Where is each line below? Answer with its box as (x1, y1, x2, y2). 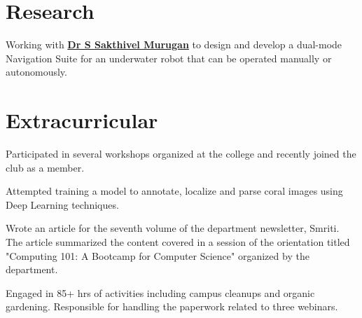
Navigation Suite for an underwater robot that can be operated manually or (6, 50, 332, 65)
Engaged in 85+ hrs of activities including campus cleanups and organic (6, 285, 315, 300)
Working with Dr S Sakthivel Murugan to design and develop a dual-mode (6, 37, 342, 52)
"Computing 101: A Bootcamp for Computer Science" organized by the (6, 248, 309, 263)
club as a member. (6, 160, 85, 174)
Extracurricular (6, 106, 158, 134)
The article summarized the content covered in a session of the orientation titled (6, 235, 350, 249)
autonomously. (6, 64, 67, 79)
